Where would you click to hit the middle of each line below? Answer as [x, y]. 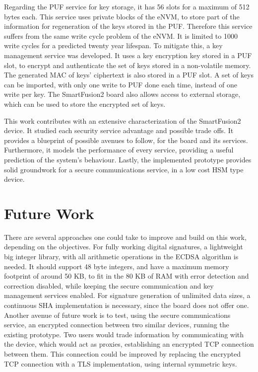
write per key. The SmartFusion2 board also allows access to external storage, [122, 94]
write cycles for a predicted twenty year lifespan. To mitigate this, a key [113, 45]
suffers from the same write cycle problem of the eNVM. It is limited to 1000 [121, 36]
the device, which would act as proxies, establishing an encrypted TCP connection [129, 344]
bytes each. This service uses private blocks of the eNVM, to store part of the [122, 16]
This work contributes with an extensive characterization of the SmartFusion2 [123, 120]
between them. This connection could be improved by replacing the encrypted [122, 353]
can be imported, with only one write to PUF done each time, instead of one [121, 84]
